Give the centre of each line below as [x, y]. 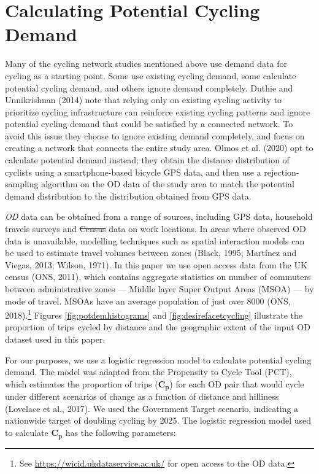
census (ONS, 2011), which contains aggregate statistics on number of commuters [158, 277]
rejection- [282, 172]
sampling [22, 184]
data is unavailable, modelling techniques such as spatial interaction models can [155, 240]
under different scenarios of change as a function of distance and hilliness [142, 396]
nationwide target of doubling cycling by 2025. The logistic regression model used [158, 420]
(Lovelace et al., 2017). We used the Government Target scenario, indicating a [152, 408]
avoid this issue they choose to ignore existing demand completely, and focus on [155, 135]
